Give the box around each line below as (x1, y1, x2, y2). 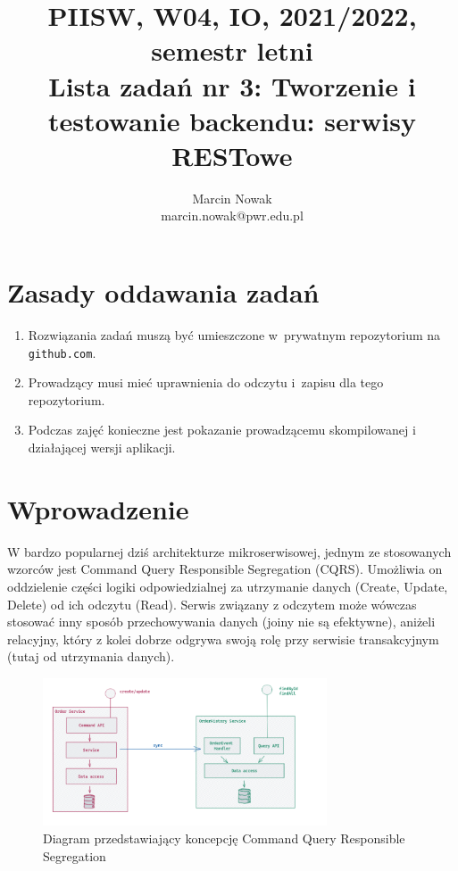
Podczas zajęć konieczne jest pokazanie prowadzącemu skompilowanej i (28, 420, 416, 439)
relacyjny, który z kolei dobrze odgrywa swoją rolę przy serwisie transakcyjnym (7, 629, 439, 648)
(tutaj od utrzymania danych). (7, 647, 175, 666)
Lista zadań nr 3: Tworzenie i (48, 67, 416, 104)
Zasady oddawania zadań (7, 274, 320, 311)
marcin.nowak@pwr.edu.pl (161, 206, 304, 225)
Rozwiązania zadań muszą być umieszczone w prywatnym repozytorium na (28, 326, 441, 344)
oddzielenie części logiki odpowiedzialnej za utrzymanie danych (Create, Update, (7, 577, 448, 595)
